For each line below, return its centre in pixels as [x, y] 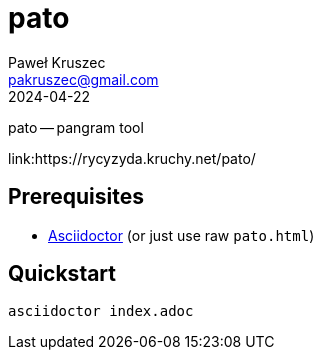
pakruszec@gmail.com [83, 79]
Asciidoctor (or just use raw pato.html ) [181, 235]
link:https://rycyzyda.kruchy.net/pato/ [132, 158]
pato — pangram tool [76, 127]
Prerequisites [76, 197]
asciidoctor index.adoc [101, 311]
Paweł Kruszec [57, 62]
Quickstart [62, 274]
